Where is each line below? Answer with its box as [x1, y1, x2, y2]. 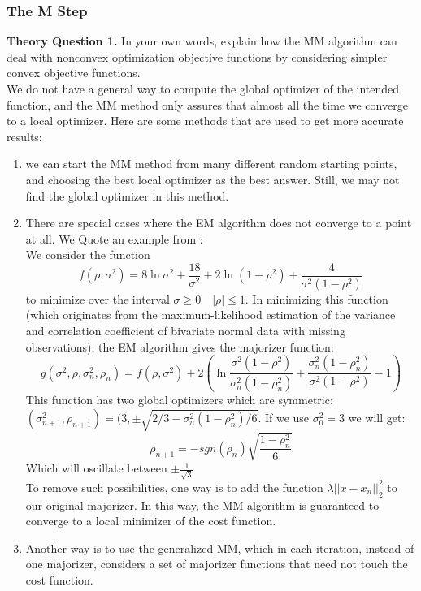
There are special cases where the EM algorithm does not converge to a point [25, 214, 412, 231]
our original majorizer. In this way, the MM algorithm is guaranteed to [25, 496, 380, 513]
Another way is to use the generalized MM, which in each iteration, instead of [25, 539, 414, 556]
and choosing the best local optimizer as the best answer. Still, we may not [25, 170, 400, 188]
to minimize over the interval [25, 290, 170, 307]
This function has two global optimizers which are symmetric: [25, 391, 333, 408]
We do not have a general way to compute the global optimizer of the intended [7, 80, 400, 97]
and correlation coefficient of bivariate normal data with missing [25, 322, 345, 339]
